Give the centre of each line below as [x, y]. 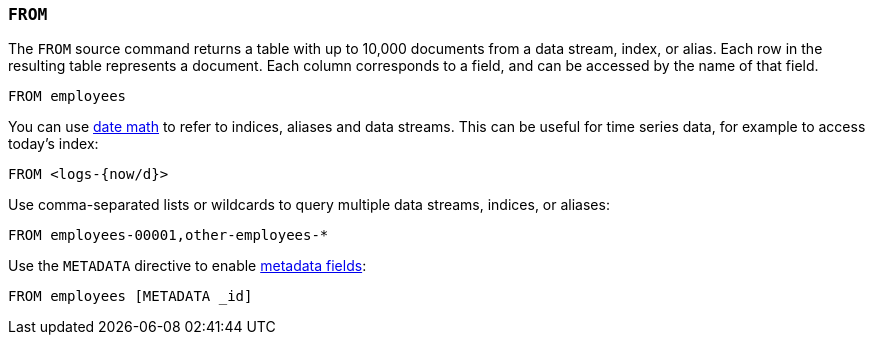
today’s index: [53, 144]
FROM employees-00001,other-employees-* [168, 235]
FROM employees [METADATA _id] [130, 296]
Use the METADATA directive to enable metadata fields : [187, 266]
